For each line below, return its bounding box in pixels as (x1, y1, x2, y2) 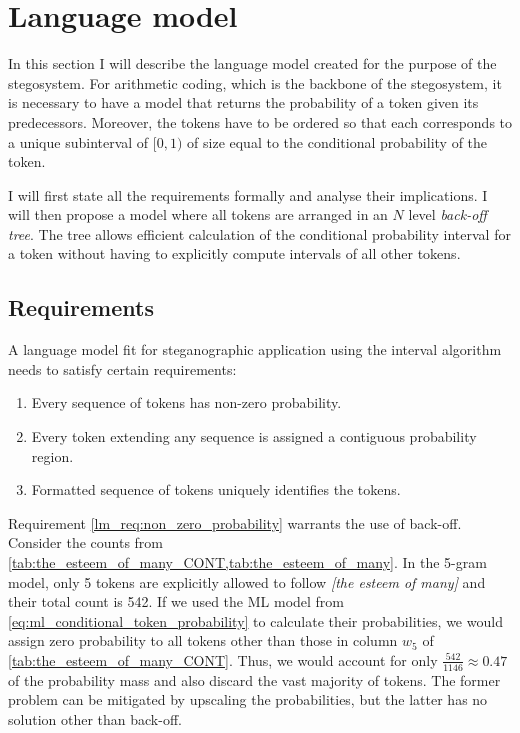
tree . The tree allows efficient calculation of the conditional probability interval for (8, 223, 511, 244)
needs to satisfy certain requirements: (8, 358, 237, 379)
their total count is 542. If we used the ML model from (8, 591, 345, 612)
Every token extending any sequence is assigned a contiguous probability (31, 426, 477, 447)
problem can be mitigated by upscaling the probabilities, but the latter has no (8, 689, 488, 710)
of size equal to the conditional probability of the (187, 131, 488, 152)
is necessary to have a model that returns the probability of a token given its (8, 92, 479, 113)
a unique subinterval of (8, 131, 149, 152)
